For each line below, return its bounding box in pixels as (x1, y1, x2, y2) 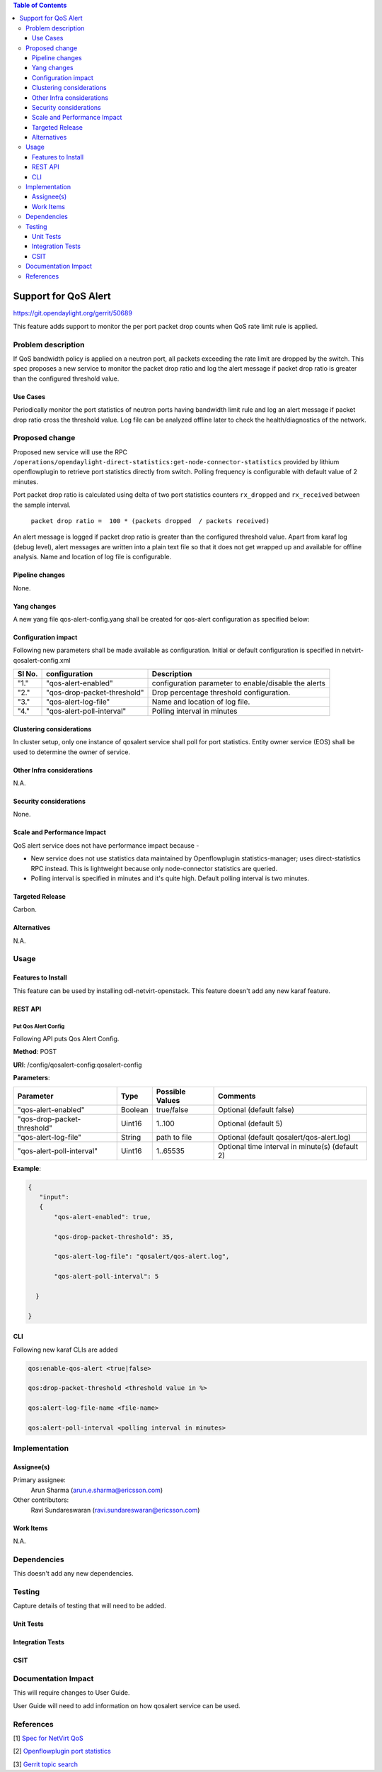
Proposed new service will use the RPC (13, 447, 127, 456)
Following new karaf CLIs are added (13, 1345, 118, 1354)
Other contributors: (13, 1496, 69, 1504)
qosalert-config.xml (13, 656, 71, 664)
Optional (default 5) (218, 1118, 283, 1128)
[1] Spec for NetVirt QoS (13, 1734, 84, 1742)
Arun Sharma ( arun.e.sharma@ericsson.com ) (30, 1486, 163, 1494)
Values (156, 1095, 180, 1105)
